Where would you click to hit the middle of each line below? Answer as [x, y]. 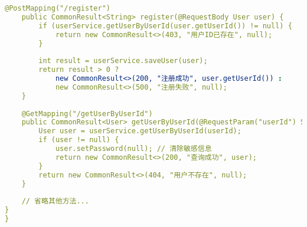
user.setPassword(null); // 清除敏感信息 [133, 149]
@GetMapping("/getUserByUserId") [87, 113]
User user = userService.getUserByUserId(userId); [140, 131]
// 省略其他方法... [55, 201]
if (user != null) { [79, 140]
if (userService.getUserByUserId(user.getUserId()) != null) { [165, 26]
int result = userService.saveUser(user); [123, 61]
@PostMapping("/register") [58, 8]
